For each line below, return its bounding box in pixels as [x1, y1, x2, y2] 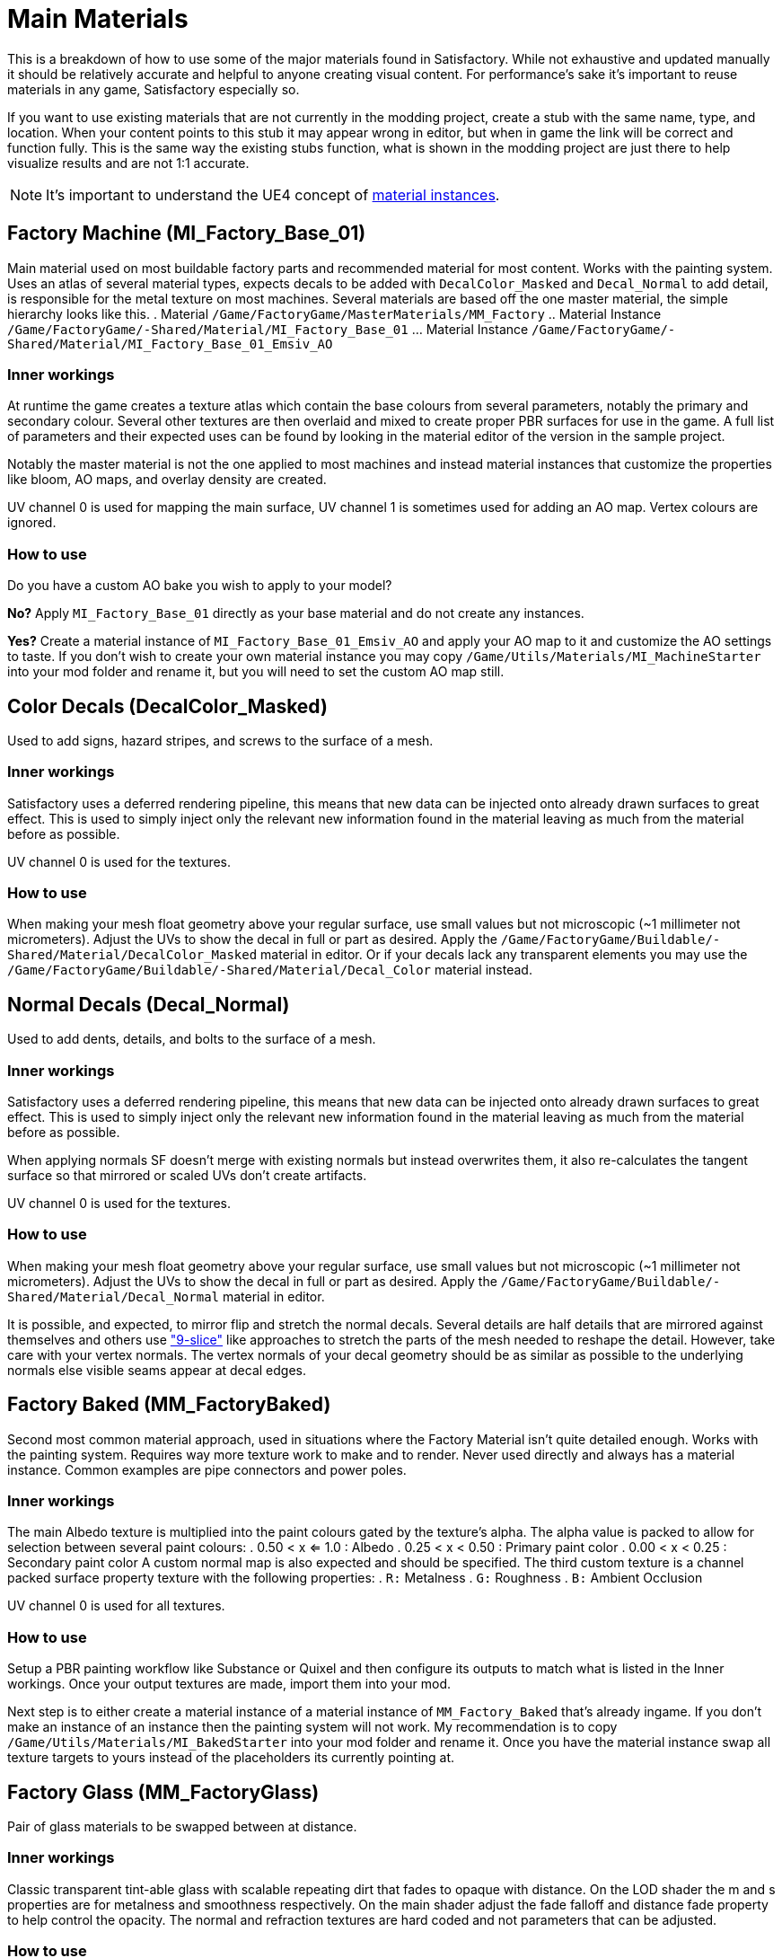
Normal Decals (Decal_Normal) [7, 992, 290, 1016]
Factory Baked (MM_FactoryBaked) [7, 1393, 331, 1416]
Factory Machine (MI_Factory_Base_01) [7, 222, 366, 245]
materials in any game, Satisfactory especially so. [7, 81, 300, 97]
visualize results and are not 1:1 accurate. [7, 154, 250, 171]
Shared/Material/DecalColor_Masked [7, 948, 258, 963]
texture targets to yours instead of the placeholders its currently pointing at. [7, 1750, 455, 1766]
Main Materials [7, 4, 189, 34]
